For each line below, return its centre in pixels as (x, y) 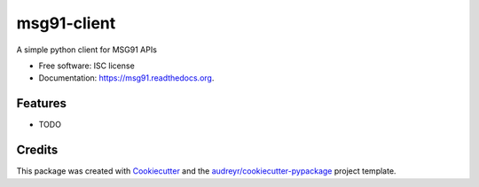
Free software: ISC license (86, 66)
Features (41, 103)
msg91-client (66, 23)
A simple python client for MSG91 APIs (86, 50)
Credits (37, 150)
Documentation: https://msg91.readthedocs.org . (126, 78)
